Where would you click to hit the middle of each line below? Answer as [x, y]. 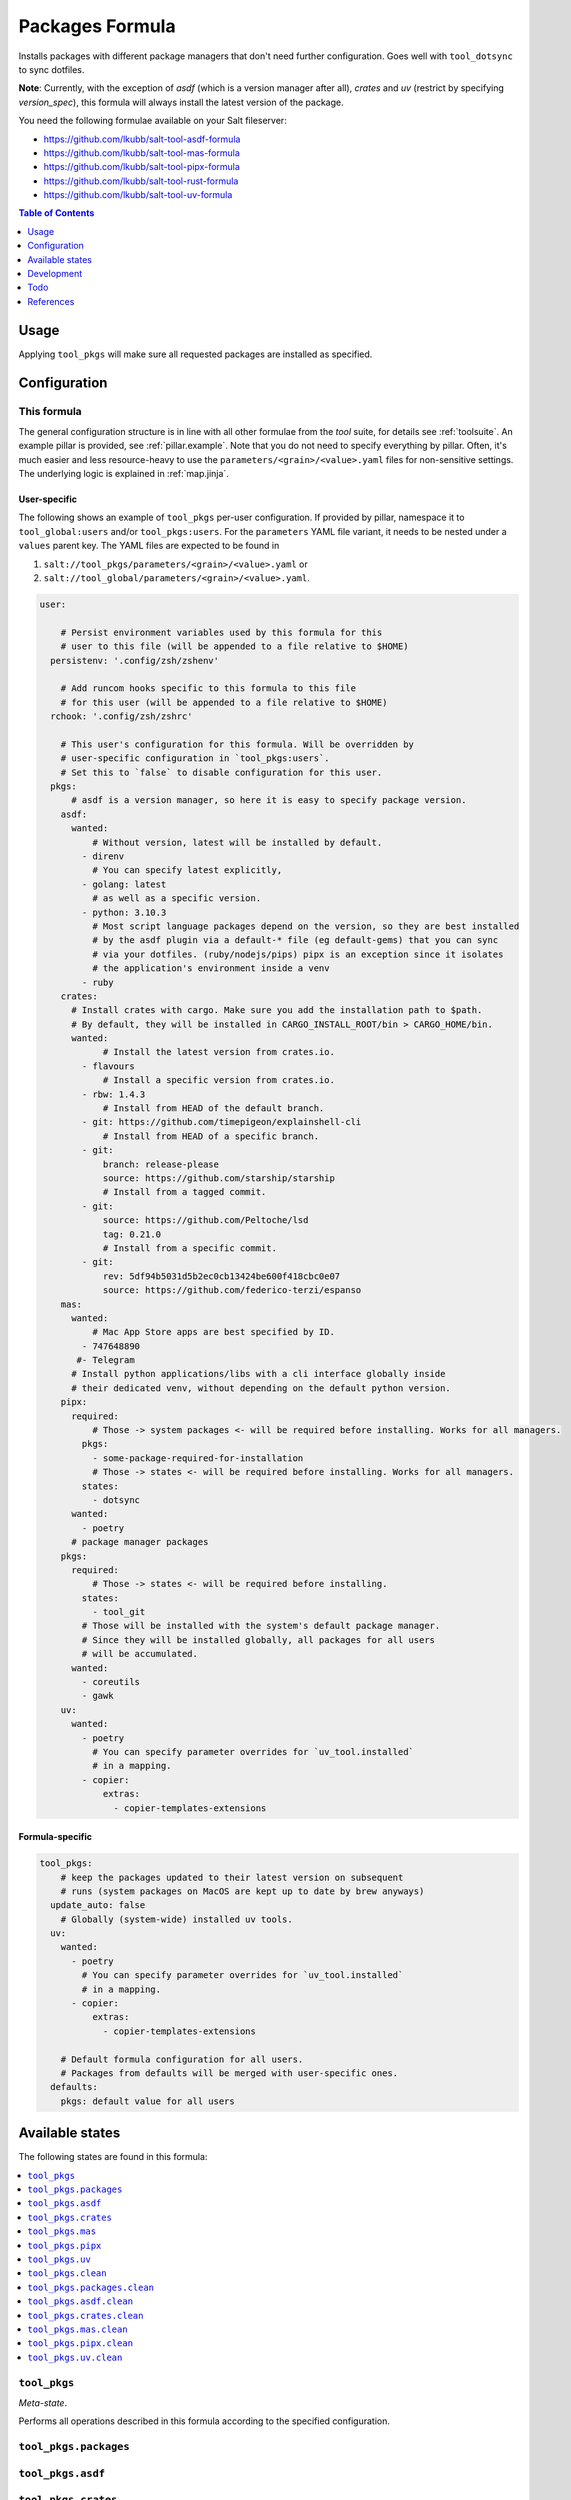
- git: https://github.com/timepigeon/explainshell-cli [221, 1122]
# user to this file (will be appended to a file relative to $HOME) [234, 646]
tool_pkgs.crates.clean [85, 2315]
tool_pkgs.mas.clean [78, 2329]
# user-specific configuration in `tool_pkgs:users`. [195, 758]
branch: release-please [161, 1164]
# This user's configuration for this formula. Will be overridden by [237, 744]
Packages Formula [97, 26]
